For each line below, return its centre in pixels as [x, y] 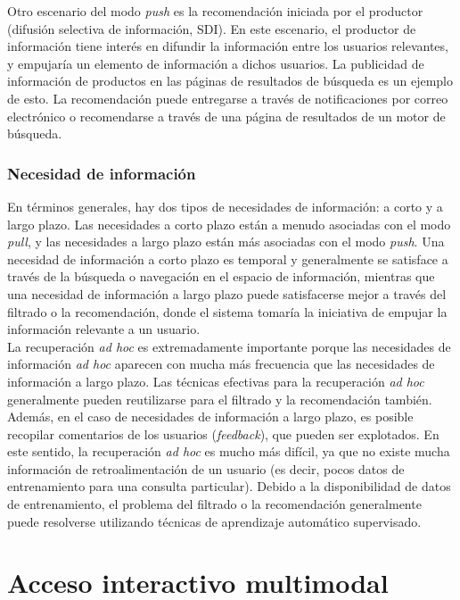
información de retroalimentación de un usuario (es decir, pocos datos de [206, 468]
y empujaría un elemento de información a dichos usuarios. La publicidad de [216, 63]
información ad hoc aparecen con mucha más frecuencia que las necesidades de [221, 364]
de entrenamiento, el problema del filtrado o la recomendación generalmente [214, 504]
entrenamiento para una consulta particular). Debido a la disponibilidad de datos [229, 486]
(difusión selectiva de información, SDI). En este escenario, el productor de [212, 28]
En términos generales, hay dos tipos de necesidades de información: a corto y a [225, 206]
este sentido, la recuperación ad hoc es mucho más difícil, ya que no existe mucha [229, 451]
